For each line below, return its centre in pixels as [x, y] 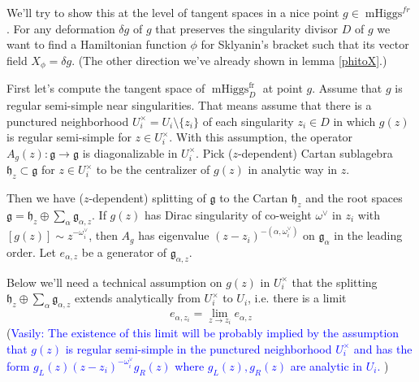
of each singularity [248, 121]
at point [283, 88]
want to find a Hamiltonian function [97, 44]
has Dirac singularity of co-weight [228, 214]
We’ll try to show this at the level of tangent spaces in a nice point [173, 12]
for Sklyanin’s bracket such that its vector [305, 44]
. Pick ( [214, 152]
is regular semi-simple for [69, 137]
